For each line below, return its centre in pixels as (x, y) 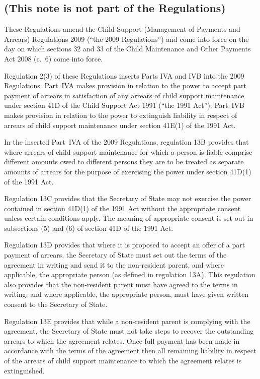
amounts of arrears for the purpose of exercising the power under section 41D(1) (128, 171)
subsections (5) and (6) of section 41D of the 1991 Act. (89, 228)
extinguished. (24, 370)
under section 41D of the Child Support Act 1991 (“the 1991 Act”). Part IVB (124, 105)
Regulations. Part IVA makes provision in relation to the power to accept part (125, 85)
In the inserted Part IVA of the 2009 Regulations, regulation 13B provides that (126, 142)
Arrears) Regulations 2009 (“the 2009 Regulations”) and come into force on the (126, 39)
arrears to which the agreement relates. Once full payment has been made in (122, 340)
